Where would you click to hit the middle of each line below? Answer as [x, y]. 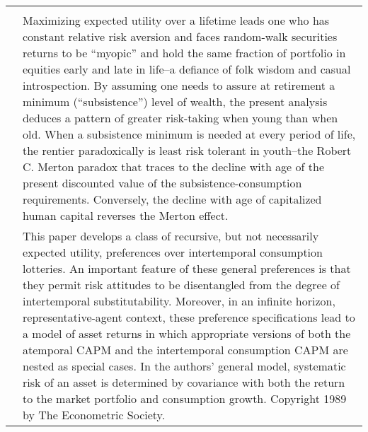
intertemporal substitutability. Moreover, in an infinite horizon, [179, 301]
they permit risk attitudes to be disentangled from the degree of [182, 285]
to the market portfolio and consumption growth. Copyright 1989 [185, 398]
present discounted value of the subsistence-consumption [162, 183]
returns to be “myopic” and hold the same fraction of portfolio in [184, 53]
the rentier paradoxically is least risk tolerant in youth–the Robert [187, 150]
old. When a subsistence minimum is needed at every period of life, [189, 134]
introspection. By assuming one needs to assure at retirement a [179, 85]
